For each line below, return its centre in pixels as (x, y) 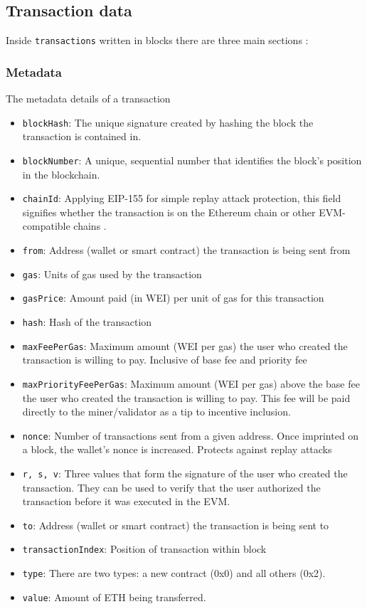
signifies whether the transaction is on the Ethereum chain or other (169, 212)
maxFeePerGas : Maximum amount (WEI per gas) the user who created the (185, 345)
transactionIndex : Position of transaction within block (144, 549)
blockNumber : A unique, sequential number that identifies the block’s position (192, 160)
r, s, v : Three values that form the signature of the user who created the (185, 473)
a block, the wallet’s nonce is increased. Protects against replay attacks (177, 449)
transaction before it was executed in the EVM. (126, 501)
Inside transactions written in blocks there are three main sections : (157, 40)
